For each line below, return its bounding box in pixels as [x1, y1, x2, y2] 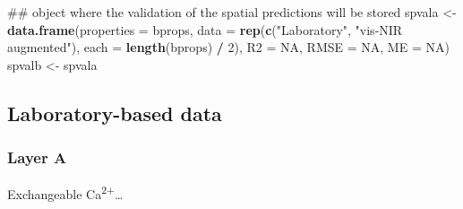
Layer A [7, 146, 67, 169]
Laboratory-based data [7, 99, 222, 126]
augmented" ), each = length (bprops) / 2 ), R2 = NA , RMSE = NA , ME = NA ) [7, 38, 450, 57]
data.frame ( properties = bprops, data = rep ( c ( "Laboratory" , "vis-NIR [7, 20, 403, 39]
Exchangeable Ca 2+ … [7, 182, 124, 204]
